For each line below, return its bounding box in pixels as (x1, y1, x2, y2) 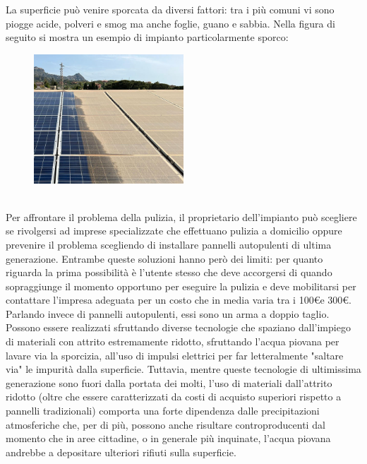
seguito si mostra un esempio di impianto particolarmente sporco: (6, 30, 289, 44)
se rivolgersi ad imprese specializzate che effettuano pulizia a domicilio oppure (6, 223, 342, 238)
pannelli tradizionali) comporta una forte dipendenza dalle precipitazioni (6, 403, 320, 418)
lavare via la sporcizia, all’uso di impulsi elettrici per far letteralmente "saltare (6, 347, 344, 362)
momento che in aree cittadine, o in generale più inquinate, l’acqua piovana (6, 431, 331, 446)
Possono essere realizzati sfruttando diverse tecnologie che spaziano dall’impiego (6, 320, 351, 335)
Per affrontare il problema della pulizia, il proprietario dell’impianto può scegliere (6, 209, 357, 224)
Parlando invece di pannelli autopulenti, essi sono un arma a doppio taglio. (6, 306, 330, 321)
